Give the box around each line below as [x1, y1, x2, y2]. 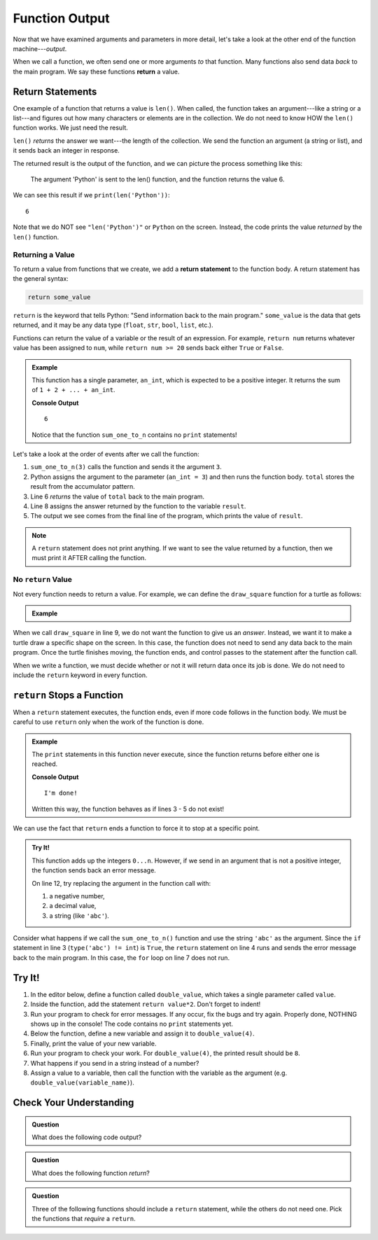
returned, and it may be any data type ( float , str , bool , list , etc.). [13, 321, 213, 329]
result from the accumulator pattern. [30, 482, 136, 491]
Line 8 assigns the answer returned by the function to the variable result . [30, 501, 246, 510]
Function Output [13, 11, 110, 26]
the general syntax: [13, 274, 69, 283]
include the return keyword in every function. [13, 671, 148, 679]
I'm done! [44, 789, 78, 797]
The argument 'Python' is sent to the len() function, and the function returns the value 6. [30, 175, 285, 183]
